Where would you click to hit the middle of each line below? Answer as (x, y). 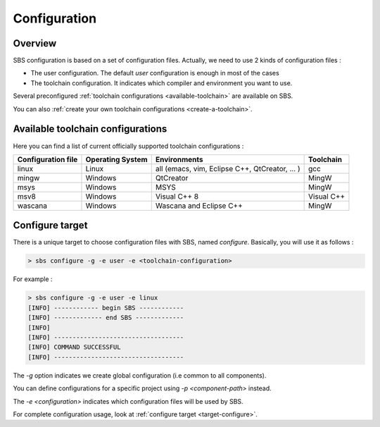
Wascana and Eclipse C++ (199, 206)
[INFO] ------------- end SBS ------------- (106, 318)
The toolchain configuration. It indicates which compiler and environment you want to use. (161, 83)
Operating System (116, 159)
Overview (35, 43)
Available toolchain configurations (90, 129)
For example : (33, 279)
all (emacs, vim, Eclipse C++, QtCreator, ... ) (228, 168)
